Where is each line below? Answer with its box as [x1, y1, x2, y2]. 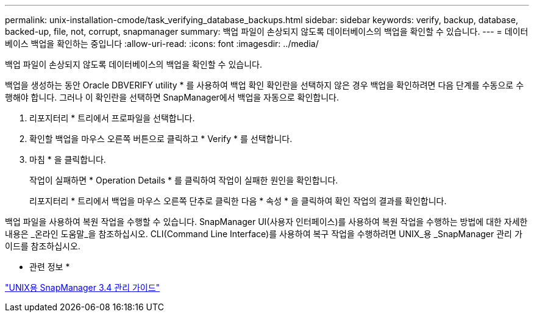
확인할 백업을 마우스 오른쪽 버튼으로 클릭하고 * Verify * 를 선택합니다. [29, 134, 293, 144]
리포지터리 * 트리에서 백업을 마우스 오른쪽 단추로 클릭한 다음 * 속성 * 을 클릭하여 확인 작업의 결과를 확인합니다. [29, 196, 447, 206]
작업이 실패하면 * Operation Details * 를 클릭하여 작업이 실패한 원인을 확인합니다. [29, 175, 338, 185]
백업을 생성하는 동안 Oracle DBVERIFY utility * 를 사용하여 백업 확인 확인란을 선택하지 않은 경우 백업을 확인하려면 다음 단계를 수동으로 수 [5, 80, 524, 90]
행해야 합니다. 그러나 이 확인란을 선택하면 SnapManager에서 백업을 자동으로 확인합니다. [5, 92, 340, 102]
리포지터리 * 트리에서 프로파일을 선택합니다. [29, 113, 195, 123]
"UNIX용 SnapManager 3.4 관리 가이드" [5, 282, 160, 293]
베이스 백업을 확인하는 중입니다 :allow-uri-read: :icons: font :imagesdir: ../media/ [5, 38, 319, 49]
